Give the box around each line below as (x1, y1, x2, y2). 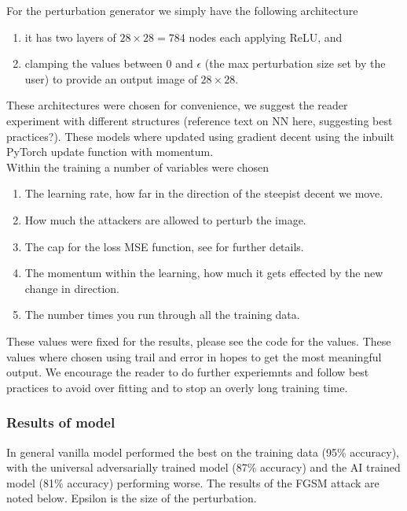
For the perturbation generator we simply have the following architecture (6, 2, 358, 18)
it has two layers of (24, 28, 116, 45)
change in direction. (24, 280, 120, 296)
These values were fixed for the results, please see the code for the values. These (6, 332, 391, 349)
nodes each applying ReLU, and (189, 28, 343, 45)
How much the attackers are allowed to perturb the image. (24, 211, 306, 228)
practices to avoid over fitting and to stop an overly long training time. (6, 379, 348, 395)
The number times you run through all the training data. (24, 306, 300, 323)
